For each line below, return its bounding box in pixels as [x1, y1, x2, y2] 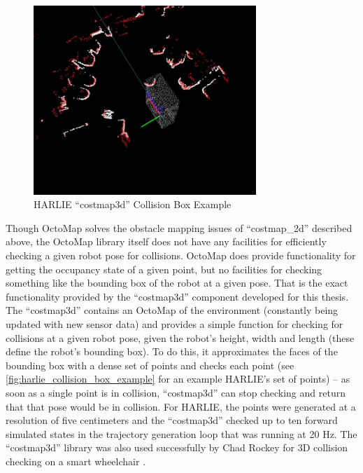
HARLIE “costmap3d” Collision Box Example [34, 197, 232, 212]
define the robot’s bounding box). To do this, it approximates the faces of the [6, 344, 338, 359]
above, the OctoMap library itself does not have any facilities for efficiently [6, 234, 327, 249]
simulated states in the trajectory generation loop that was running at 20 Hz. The [6, 426, 357, 441]
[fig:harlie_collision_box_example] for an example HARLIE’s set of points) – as [6, 371, 350, 386]
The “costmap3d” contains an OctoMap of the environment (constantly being [6, 303, 339, 317]
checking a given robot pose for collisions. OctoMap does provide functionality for [6, 248, 356, 263]
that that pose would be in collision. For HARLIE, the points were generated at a [6, 399, 356, 413]
